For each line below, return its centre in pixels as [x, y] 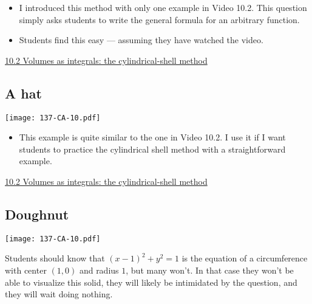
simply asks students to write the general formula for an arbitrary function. [159, 19]
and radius [99, 270]
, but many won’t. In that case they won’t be [210, 270]
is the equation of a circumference [245, 258]
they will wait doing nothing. [59, 294]
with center [26, 270]
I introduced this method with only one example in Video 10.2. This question [163, 7]
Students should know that [55, 258]
